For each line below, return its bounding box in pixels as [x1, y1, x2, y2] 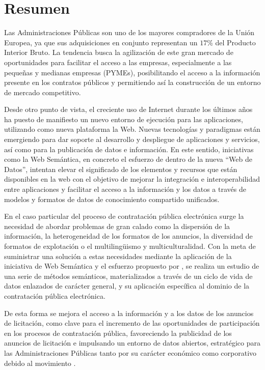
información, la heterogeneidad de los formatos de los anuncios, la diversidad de [4, 231, 253, 241]
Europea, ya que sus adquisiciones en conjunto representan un [4, 37, 198, 47]
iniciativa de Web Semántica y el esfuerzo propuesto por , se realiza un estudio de [4, 261, 259, 271]
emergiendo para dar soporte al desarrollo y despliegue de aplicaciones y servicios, [4, 134, 260, 145]
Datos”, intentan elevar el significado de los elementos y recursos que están [4, 163, 237, 174]
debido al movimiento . [4, 357, 76, 368]
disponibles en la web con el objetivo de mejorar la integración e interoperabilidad [4, 174, 260, 184]
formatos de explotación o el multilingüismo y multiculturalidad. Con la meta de [4, 241, 256, 251]
